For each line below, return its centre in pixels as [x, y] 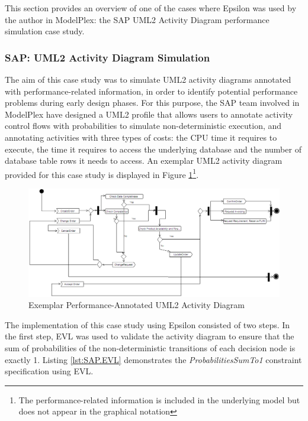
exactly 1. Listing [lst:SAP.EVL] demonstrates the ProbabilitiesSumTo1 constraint [153, 359]
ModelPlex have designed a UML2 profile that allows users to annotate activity [149, 114]
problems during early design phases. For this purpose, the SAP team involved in [152, 103]
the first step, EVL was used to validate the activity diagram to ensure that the [150, 336]
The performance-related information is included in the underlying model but [159, 399]
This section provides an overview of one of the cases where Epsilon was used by [151, 8]
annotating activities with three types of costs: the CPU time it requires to [141, 137]
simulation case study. [45, 31]
